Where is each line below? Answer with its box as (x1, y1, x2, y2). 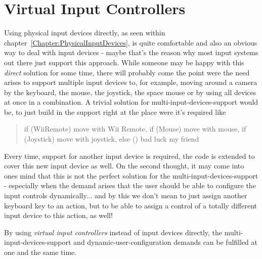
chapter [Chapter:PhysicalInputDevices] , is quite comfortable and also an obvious (4, 37, 257, 48)
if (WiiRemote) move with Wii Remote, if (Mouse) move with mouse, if (24, 123, 246, 134)
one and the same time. (4, 247, 77, 257)
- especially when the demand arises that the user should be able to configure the (4, 180, 256, 191)
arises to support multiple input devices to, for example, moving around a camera (4, 77, 257, 88)
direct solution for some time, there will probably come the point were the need (4, 67, 250, 77)
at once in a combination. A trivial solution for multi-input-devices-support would (4, 97, 258, 107)
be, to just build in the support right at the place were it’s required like (4, 106, 226, 117)
